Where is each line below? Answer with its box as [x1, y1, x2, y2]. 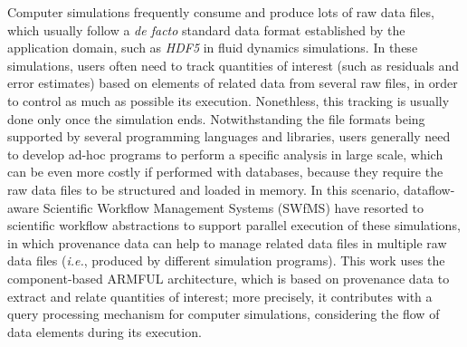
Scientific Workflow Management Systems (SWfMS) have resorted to [43, 198, 424, 217]
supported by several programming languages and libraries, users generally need [7, 127, 451, 146]
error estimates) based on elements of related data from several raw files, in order [7, 73, 458, 92]
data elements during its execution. [7, 322, 202, 341]
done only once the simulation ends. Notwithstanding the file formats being [7, 109, 425, 128]
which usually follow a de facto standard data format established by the [7, 20, 405, 39]
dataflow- [404, 179, 455, 198]
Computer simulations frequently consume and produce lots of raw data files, [7, 3, 434, 21]
